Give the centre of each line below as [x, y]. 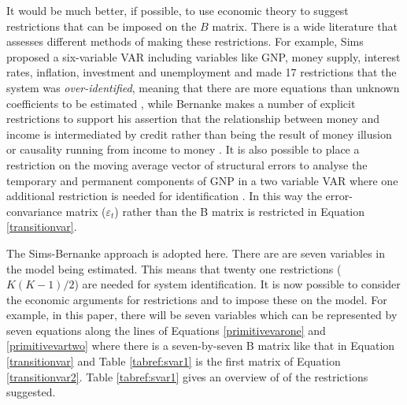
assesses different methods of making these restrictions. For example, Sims [185, 41]
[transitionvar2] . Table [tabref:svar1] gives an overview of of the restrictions [187, 376]
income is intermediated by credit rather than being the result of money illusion [199, 134]
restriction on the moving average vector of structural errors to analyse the [187, 164]
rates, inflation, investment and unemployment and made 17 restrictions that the [202, 72]
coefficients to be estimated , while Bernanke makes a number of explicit [181, 103]
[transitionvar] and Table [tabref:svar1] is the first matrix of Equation [174, 361]
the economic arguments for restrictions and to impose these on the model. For [197, 299]
